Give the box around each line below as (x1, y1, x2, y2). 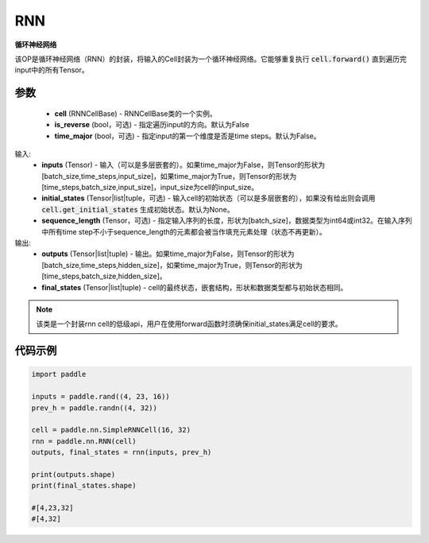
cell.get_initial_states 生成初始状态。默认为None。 (41, 204, 234, 214)
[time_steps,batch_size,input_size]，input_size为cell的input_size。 (41, 183, 258, 192)
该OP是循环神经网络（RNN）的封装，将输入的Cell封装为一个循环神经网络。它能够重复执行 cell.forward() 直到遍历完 (14, 54, 407, 64)
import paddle (31, 370, 87, 379)
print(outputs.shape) (31, 470, 116, 479)
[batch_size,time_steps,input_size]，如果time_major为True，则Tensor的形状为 (41, 171, 297, 180)
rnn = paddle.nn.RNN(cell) (31, 436, 137, 445)
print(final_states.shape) (31, 481, 137, 491)
